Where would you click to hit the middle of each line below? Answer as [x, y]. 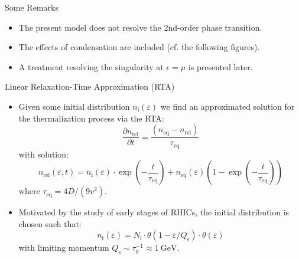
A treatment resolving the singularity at [91, 66]
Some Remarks [32, 7]
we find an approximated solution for [227, 106]
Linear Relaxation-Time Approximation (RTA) [90, 86]
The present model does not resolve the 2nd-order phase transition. [140, 27]
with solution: [43, 154]
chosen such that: [50, 223]
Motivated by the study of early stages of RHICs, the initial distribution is [154, 212]
